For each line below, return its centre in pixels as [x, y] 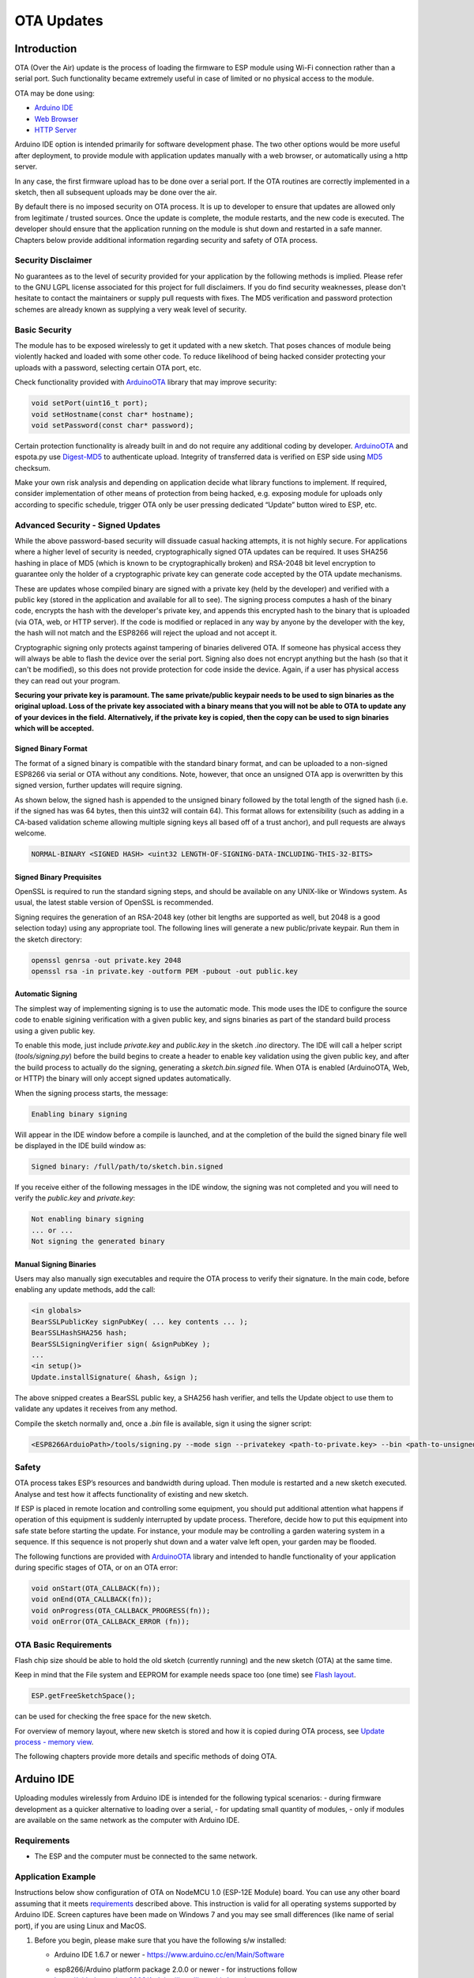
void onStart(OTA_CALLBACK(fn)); [96, 1588]
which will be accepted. [55, 729]
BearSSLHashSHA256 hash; [79, 1333]
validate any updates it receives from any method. [96, 1409]
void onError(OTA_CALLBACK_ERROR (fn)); [110, 1622]
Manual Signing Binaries [55, 1264]
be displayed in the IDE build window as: [80, 1145]
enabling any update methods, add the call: [85, 1290]
